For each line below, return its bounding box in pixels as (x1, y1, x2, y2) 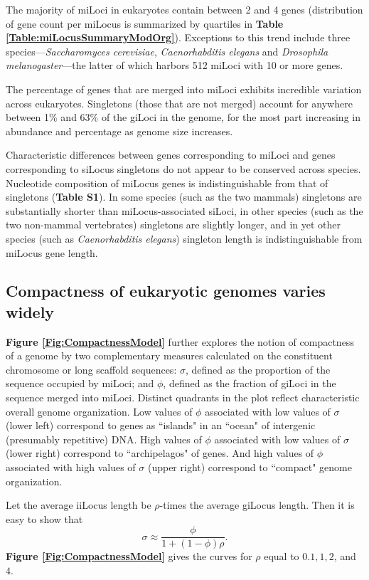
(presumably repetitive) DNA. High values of (6, 431, 202, 446)
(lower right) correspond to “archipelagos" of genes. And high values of (6, 445, 314, 460)
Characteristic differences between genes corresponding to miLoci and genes (6, 147, 336, 162)
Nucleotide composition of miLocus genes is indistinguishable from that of (6, 175, 328, 190)
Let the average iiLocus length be (6, 497, 151, 512)
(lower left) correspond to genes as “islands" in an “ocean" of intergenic (6, 418, 316, 433)
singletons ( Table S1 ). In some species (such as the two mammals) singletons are (6, 189, 362, 204)
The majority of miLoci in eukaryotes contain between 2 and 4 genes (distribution (6, 2, 363, 16)
